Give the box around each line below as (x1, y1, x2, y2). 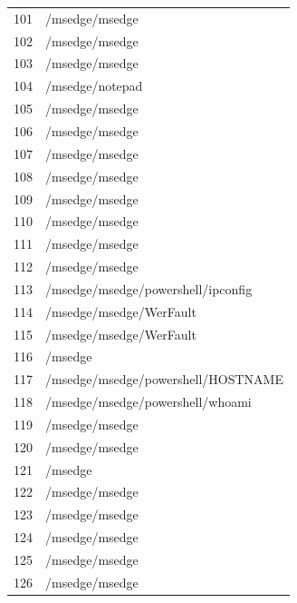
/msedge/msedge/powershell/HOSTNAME (45, 370, 283, 389)
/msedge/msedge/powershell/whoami (45, 392, 252, 411)
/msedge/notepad (45, 76, 143, 95)
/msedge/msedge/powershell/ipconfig (45, 279, 253, 298)
